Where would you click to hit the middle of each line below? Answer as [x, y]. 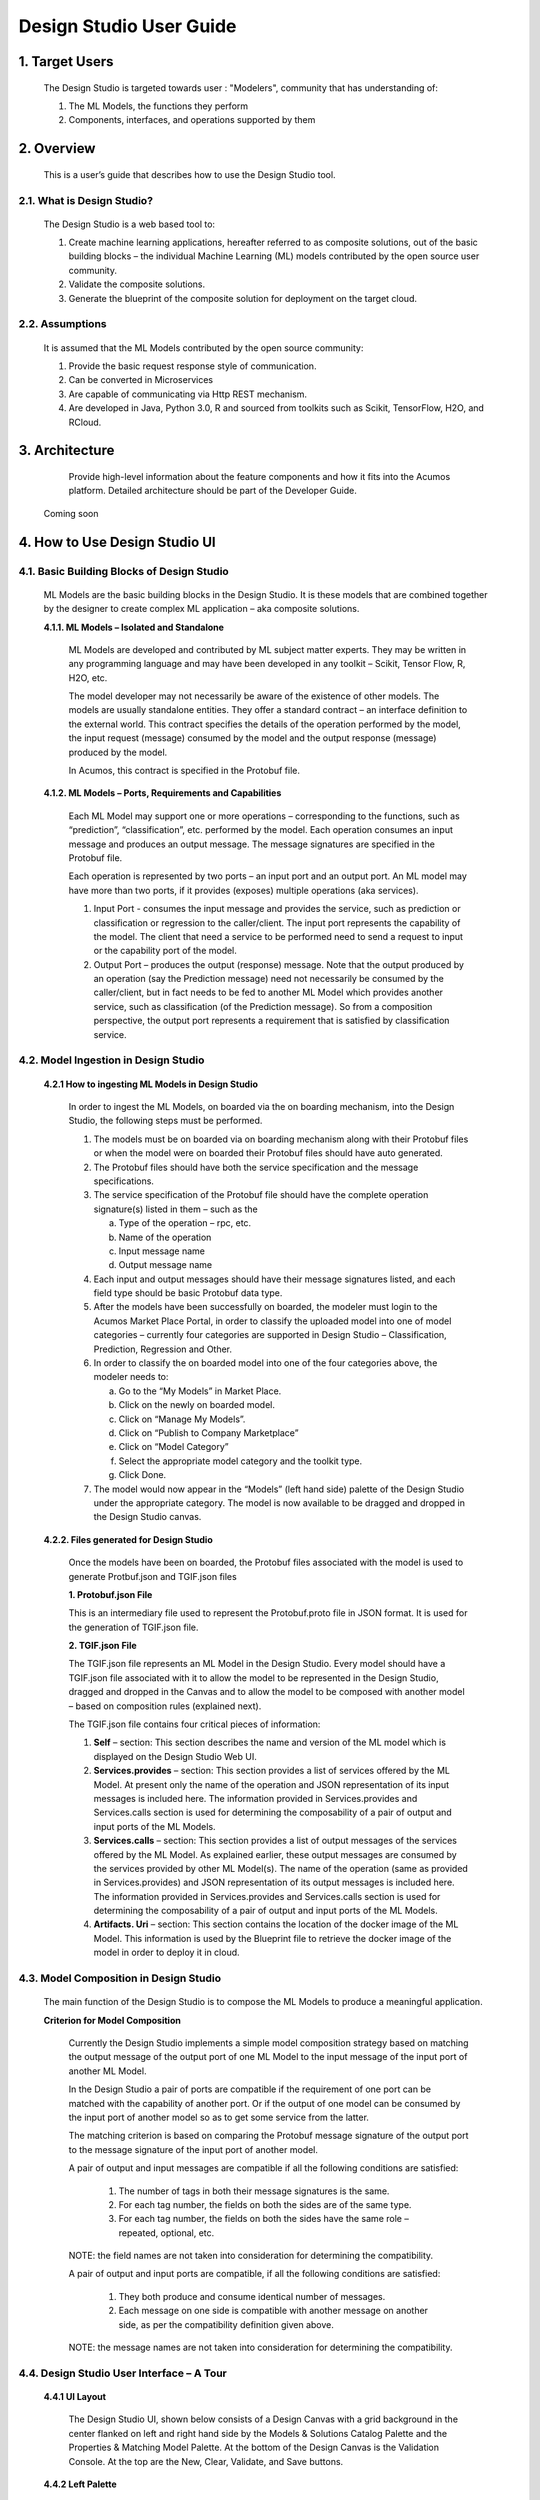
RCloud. [85, 422]
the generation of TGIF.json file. [133, 1627]
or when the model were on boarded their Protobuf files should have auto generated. [268, 1153]
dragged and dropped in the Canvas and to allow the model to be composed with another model [266, 1692]
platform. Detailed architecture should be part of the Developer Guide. [212, 491]
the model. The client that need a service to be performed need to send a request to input [278, 936]
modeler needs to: [131, 1377]
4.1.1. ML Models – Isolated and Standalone [134, 627]
